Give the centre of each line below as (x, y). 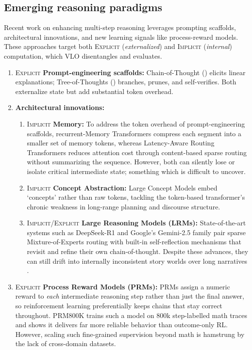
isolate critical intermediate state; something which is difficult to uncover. (136, 171)
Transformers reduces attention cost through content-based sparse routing (137, 152)
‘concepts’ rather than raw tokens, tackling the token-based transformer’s (136, 197)
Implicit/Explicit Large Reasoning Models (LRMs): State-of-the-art (136, 223)
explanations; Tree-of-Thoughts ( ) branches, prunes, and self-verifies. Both (126, 82)
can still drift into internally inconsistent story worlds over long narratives (137, 261)
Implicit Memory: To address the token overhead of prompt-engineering (136, 123)
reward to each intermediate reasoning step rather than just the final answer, (130, 296)
